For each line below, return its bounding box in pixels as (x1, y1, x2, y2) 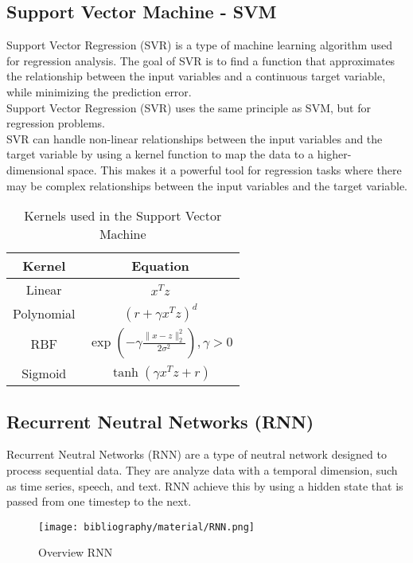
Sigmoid (21, 364, 67, 383)
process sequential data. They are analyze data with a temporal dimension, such (6, 461, 398, 478)
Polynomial (13, 303, 76, 323)
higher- (317, 146, 352, 162)
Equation (131, 256, 189, 276)
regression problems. (6, 115, 106, 131)
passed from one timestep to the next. (6, 493, 192, 510)
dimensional (6, 161, 64, 178)
